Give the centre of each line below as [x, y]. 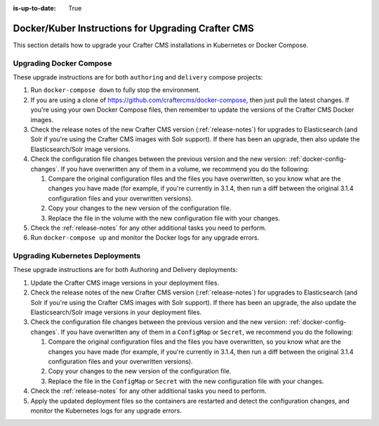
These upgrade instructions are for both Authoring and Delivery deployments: [125, 270]
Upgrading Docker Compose [62, 63]
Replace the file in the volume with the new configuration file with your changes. [164, 218]
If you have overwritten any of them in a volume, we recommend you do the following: [185, 169]
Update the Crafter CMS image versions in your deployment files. [125, 283]
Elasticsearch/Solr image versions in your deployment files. [116, 312]
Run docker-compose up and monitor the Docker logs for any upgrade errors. [145, 238]
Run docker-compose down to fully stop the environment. [115, 90]
